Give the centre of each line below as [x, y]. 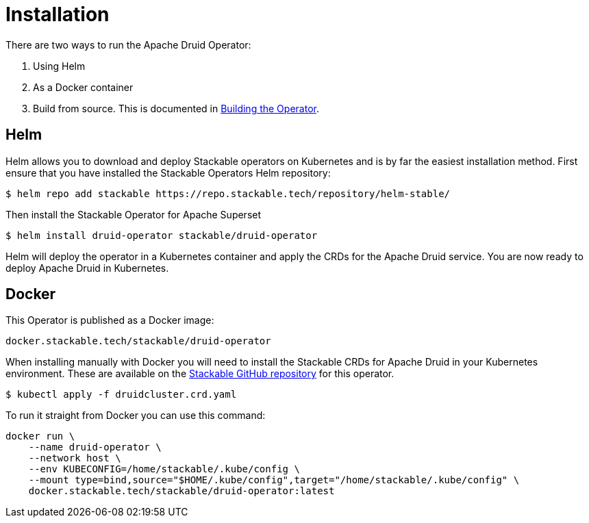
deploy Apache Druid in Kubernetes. [87, 268]
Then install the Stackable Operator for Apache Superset [134, 214]
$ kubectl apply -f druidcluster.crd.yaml [121, 395]
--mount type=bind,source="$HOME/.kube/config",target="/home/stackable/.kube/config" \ [274, 480]
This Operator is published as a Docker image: [110, 320]
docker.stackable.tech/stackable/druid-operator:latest [181, 491]
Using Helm [59, 66]
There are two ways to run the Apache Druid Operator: [128, 44]
